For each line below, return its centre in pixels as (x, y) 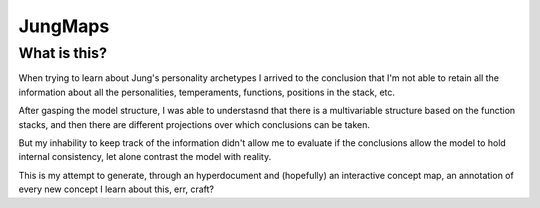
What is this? (62, 53)
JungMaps (64, 26)
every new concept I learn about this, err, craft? (116, 189)
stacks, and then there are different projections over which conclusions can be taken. (194, 124)
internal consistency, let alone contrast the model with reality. (145, 157)
